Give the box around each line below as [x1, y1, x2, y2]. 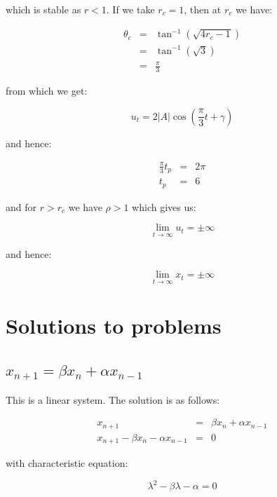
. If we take [106, 2, 155, 16]
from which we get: [6, 83, 88, 98]
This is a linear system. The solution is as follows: [6, 392, 220, 407]
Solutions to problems [6, 311, 222, 339]
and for [6, 199, 37, 214]
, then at [184, 2, 222, 16]
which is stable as [6, 2, 81, 16]
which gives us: [132, 199, 196, 214]
